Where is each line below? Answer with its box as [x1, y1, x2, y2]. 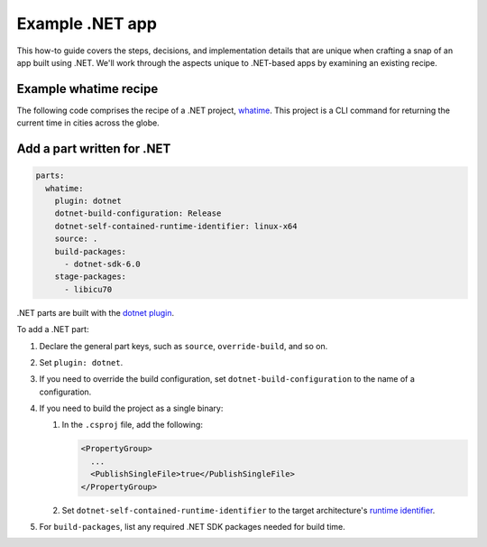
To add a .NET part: [16, 324, 89, 335]
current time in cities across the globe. [16, 117, 160, 128]
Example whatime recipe [16, 81, 159, 97]
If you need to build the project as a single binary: [39, 403, 224, 414]
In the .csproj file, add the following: [61, 420, 203, 431]
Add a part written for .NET [16, 141, 171, 157]
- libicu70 [64, 284, 113, 294]
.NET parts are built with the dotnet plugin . [16, 307, 175, 318]
